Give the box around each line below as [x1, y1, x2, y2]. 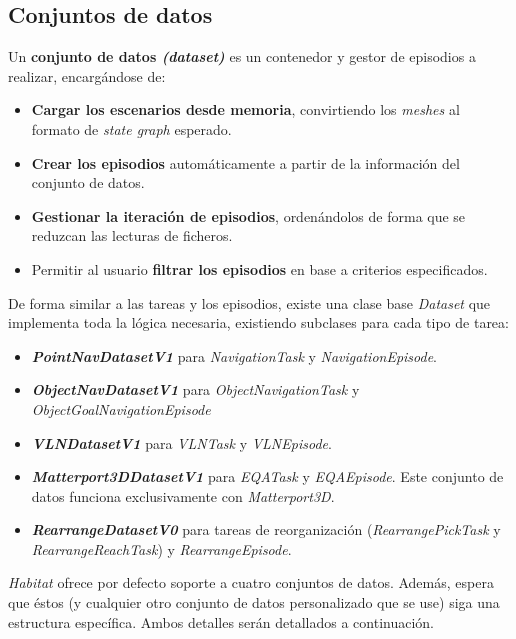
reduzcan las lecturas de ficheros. [31, 225, 233, 246]
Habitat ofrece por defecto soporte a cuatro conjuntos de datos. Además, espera [8, 572, 494, 593]
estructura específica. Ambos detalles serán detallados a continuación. [8, 611, 435, 632]
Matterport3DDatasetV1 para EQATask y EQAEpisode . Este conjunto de [31, 466, 504, 487]
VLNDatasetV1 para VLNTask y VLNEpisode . [31, 432, 332, 453]
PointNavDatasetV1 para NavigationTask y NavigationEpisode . [31, 345, 438, 366]
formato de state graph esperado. [31, 118, 232, 139]
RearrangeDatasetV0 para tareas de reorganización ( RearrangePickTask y [31, 519, 501, 540]
